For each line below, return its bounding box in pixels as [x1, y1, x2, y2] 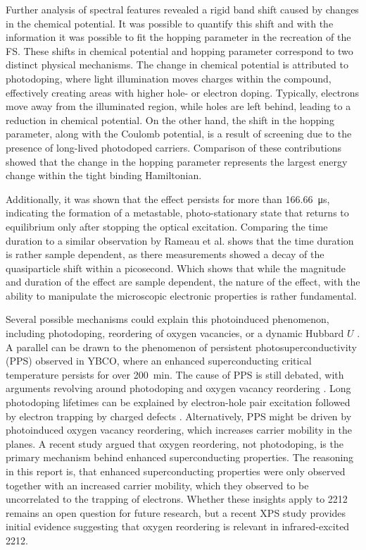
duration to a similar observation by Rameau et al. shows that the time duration [6, 233, 354, 248]
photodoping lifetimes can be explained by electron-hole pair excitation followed [6, 395, 351, 410]
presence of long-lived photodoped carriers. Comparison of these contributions [6, 140, 342, 154]
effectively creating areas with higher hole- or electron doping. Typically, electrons [6, 85, 360, 99]
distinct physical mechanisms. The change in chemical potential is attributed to [6, 57, 348, 72]
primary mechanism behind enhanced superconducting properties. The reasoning [6, 450, 354, 465]
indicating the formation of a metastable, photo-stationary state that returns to [6, 205, 349, 220]
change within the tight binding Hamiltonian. [6, 168, 202, 183]
